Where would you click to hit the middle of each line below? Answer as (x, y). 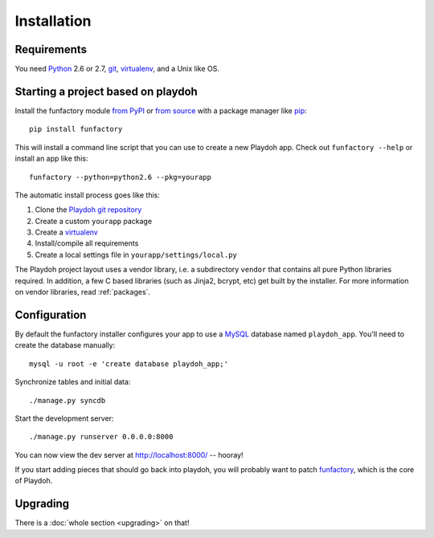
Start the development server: (64, 418)
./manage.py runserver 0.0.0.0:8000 (101, 437)
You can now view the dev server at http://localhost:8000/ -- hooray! (129, 454)
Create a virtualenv (66, 232)
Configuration (51, 314)
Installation (53, 21)
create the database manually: (65, 345)
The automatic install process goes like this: (87, 195)
